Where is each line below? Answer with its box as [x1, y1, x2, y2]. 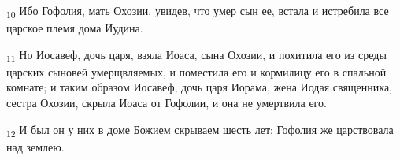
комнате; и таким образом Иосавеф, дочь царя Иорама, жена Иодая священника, [6, 79, 392, 95]
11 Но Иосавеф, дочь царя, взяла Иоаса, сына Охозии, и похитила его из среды [6, 46, 387, 65]
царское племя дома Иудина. [6, 20, 143, 36]
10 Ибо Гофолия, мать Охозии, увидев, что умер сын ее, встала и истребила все [6, 2, 389, 20]
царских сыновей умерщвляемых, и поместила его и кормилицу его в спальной [6, 63, 387, 80]
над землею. [6, 138, 65, 154]
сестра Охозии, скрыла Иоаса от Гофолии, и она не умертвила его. [6, 95, 327, 111]
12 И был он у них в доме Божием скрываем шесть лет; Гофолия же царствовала [6, 121, 394, 140]
